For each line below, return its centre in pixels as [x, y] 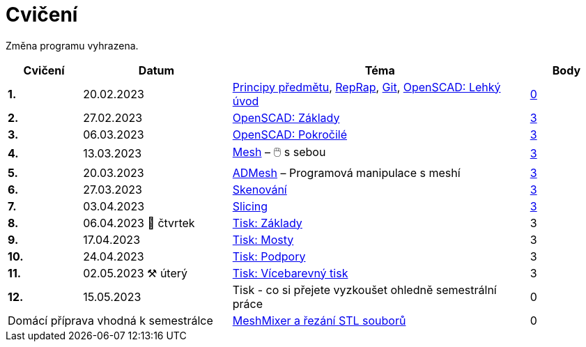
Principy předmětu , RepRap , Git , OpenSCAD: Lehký [367, 87]
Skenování [260, 189]
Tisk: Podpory [269, 256]
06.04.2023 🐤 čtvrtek [139, 223]
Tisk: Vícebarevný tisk [290, 273]
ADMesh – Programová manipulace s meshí [346, 172]
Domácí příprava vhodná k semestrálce [110, 320]
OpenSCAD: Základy [286, 117]
